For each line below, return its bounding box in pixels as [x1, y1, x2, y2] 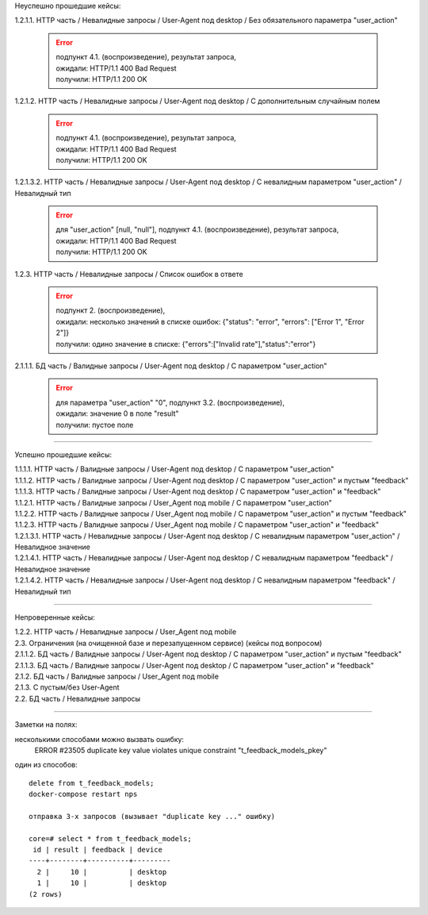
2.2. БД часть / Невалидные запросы [14, 694, 141, 703]
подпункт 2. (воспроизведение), [55, 306, 166, 315]
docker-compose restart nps [29, 790, 138, 799]
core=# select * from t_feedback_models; [29, 834, 192, 843]
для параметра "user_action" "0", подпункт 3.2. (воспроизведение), [55, 398, 285, 407]
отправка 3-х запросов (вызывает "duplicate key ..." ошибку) [29, 812, 276, 821]
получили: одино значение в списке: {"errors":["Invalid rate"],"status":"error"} [55, 339, 316, 348]
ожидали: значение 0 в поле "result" [55, 409, 179, 418]
